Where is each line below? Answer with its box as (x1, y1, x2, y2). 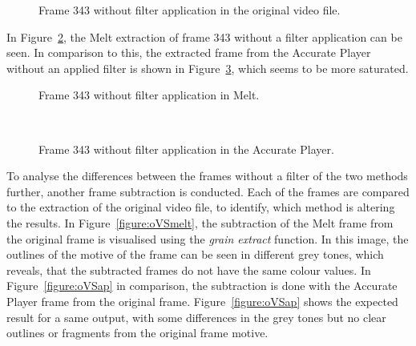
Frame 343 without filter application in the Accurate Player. (38, 140, 334, 157)
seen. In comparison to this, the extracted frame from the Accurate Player (6, 44, 371, 61)
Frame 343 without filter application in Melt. (38, 86, 260, 103)
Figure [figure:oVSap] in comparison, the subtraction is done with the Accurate (6, 277, 398, 294)
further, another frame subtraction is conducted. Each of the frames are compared (6, 183, 410, 199)
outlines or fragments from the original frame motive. (6, 324, 269, 341)
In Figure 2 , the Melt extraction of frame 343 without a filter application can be (6, 28, 402, 45)
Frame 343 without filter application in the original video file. (38, 2, 341, 18)
